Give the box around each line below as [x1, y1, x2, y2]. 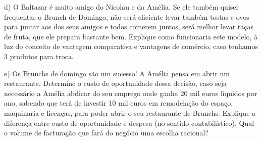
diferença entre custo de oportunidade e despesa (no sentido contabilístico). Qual [4, 117, 254, 128]
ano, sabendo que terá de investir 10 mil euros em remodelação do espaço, [4, 98, 233, 108]
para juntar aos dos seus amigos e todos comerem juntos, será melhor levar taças [4, 21, 253, 32]
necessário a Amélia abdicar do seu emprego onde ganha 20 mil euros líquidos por [4, 87, 257, 98]
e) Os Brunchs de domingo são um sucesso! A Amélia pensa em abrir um [4, 68, 230, 78]
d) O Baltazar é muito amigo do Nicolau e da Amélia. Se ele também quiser [4, 2, 239, 12]
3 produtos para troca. [4, 51, 74, 61]
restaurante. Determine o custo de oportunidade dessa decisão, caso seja [4, 78, 227, 88]
